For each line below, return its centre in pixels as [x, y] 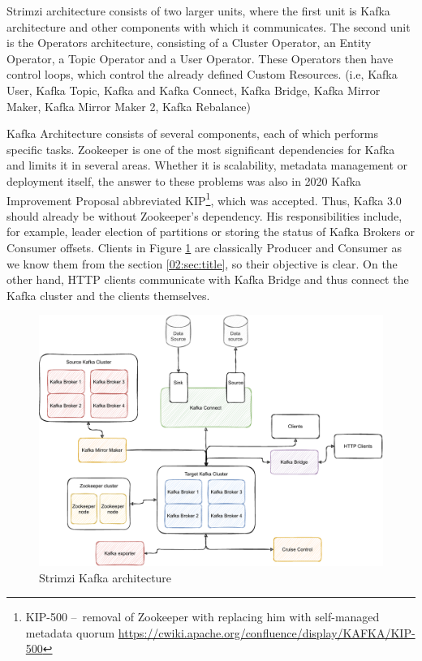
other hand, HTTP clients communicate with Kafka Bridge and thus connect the [208, 279]
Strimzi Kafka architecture [105, 577]
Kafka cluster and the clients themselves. [108, 295]
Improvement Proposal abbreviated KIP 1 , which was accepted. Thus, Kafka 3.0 [204, 199]
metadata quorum [70, 632]
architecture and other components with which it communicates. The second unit [209, 26]
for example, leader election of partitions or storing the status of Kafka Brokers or [211, 232]
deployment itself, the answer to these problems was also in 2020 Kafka [184, 180]
